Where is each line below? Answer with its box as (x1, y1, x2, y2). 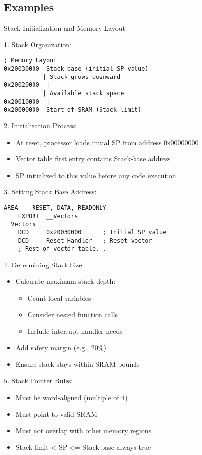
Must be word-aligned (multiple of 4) (15, 392, 128, 402)
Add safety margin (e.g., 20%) (15, 342, 106, 352)
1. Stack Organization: (4, 39, 71, 49)
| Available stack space (42, 90, 124, 97)
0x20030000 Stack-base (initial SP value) (4, 65, 149, 73)
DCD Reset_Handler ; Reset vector (18, 237, 152, 244)
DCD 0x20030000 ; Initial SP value (18, 228, 167, 236)
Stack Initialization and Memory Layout (4, 23, 126, 33)
